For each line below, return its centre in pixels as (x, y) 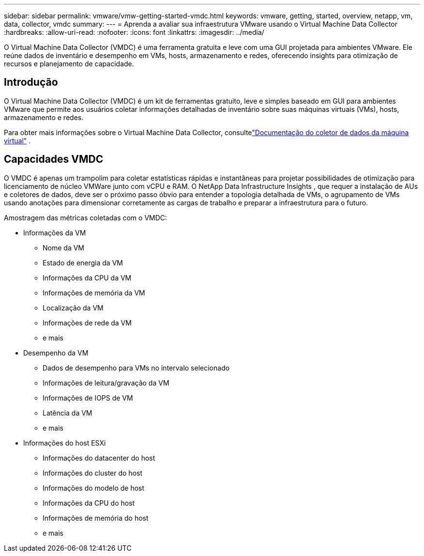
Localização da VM (73, 308)
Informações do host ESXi (65, 443)
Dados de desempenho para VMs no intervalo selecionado (136, 368)
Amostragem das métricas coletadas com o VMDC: (86, 217)
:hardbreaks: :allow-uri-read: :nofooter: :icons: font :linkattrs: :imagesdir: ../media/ (134, 32)
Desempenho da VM (56, 353)
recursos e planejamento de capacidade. (69, 64)
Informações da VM (55, 232)
